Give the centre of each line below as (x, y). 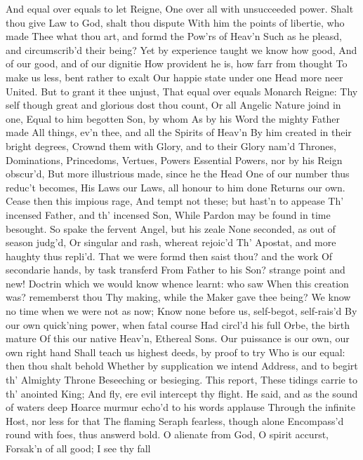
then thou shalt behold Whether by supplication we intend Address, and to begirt (182, 366)
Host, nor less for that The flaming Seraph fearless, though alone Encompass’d (175, 420)
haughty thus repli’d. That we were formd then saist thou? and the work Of (169, 256)
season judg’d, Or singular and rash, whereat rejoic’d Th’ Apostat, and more (171, 242)
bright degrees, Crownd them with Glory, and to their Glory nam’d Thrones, (171, 146)
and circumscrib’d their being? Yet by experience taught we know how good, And (181, 49)
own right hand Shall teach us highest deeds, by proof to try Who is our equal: (176, 352)
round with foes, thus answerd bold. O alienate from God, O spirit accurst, (167, 434)
